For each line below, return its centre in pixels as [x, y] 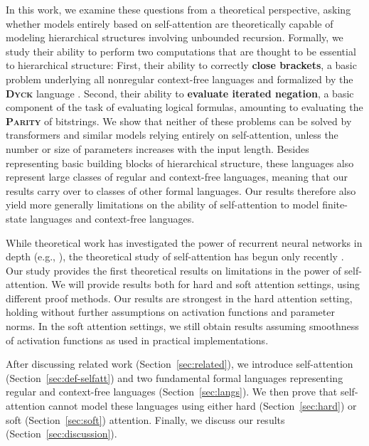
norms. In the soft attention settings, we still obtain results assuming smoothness [182, 326]
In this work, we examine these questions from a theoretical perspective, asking [178, 9]
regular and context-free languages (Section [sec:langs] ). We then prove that [172, 392]
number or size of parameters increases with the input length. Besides [157, 148]
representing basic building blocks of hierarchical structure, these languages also [180, 163]
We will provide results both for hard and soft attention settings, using [206, 284]
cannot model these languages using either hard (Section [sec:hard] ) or [203, 406]
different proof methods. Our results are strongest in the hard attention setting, [179, 298]
